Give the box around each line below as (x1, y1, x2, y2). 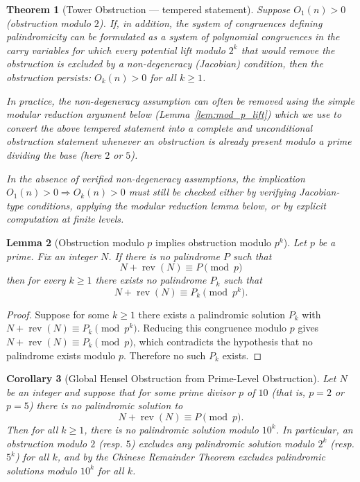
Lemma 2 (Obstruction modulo (6, 234, 144, 249)
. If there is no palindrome (108, 248, 220, 263)
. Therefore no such (123, 347, 206, 362)
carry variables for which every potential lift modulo (6, 42, 225, 57)
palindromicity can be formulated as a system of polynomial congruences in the (6, 29, 340, 44)
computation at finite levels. (6, 212, 124, 226)
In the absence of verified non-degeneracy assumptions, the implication (6, 171, 305, 185)
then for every (6, 273, 66, 287)
